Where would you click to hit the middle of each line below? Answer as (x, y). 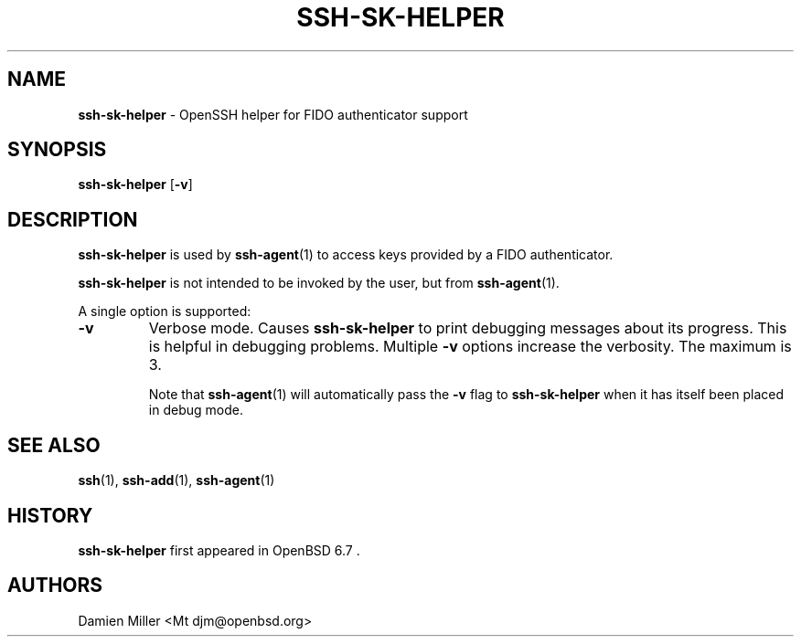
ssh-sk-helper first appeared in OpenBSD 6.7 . (219, 550)
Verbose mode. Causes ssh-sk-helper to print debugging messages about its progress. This (468, 328)
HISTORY (50, 515)
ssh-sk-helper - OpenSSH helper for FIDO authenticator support (273, 114)
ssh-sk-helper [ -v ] (135, 185)
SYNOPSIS (57, 150)
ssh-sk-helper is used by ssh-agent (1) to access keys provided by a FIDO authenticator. (346, 255)
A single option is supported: (165, 311)
